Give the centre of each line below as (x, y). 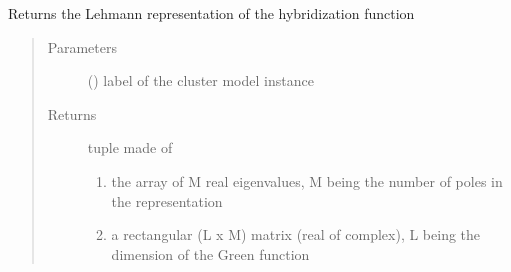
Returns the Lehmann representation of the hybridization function (211, 13)
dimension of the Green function (210, 253)
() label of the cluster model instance (200, 80)
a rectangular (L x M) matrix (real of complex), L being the (296, 234)
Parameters (82, 46)
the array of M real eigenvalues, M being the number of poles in (307, 180)
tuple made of (130, 147)
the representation (167, 200)
